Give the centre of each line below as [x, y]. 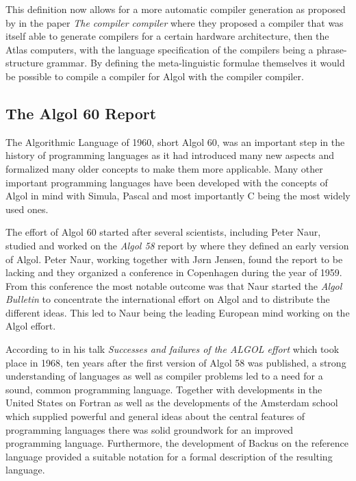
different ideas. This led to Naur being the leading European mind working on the [178, 312]
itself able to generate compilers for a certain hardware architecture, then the [167, 36]
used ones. [27, 209]
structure [25, 63]
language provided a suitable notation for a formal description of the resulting [169, 456]
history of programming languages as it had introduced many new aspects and [170, 155]
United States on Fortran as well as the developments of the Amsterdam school [172, 403]
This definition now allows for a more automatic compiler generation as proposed [176, 9]
